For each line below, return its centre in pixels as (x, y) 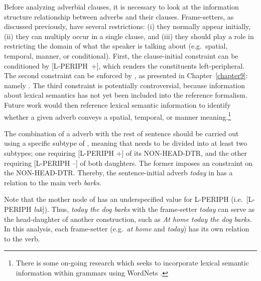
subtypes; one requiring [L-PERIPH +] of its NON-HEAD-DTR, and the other (125, 153)
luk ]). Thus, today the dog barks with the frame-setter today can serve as (144, 209)
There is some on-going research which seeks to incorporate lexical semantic (132, 263)
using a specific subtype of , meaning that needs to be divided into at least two (126, 143)
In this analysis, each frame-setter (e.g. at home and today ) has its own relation (127, 229)
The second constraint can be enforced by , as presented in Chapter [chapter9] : (126, 75)
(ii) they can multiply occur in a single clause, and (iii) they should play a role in (129, 36)
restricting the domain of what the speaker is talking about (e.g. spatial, (116, 46)
